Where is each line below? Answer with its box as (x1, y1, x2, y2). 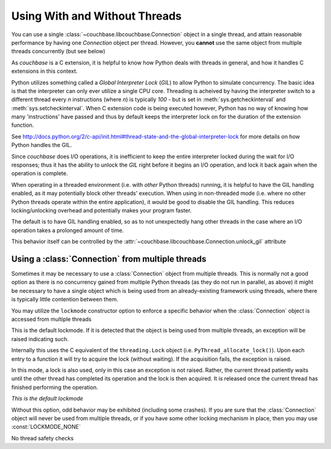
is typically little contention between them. (11, 296, 119, 303)
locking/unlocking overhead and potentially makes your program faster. (11, 206, 192, 214)
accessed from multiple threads (11, 315, 92, 323)
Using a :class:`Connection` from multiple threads (11, 254, 207, 264)
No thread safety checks (11, 434, 74, 442)
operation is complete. (11, 170, 68, 177)
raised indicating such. (11, 335, 69, 342)
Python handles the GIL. (11, 141, 72, 149)
